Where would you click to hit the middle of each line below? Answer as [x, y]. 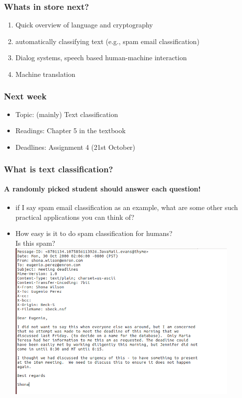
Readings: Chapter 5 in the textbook [70, 130]
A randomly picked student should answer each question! [102, 189]
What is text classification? [59, 169]
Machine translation [45, 74]
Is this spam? [35, 243]
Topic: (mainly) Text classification [67, 114]
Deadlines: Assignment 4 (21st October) [75, 147]
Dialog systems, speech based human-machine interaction [101, 58]
